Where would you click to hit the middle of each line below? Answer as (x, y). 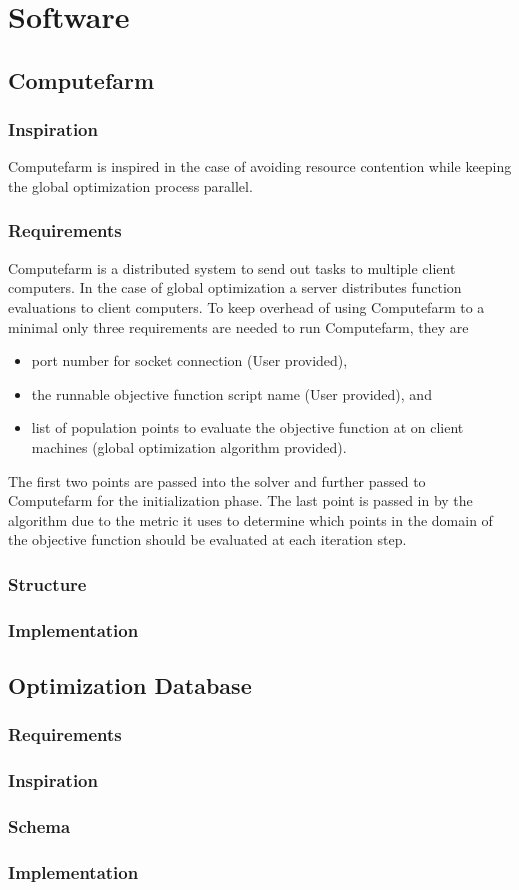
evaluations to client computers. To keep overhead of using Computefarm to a (246, 306)
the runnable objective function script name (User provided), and (231, 393)
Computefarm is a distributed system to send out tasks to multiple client (232, 267)
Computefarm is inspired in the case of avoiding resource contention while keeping (260, 166)
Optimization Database (130, 684)
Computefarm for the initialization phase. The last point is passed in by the (240, 500)
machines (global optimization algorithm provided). (189, 446)
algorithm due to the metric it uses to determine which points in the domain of (250, 519)
